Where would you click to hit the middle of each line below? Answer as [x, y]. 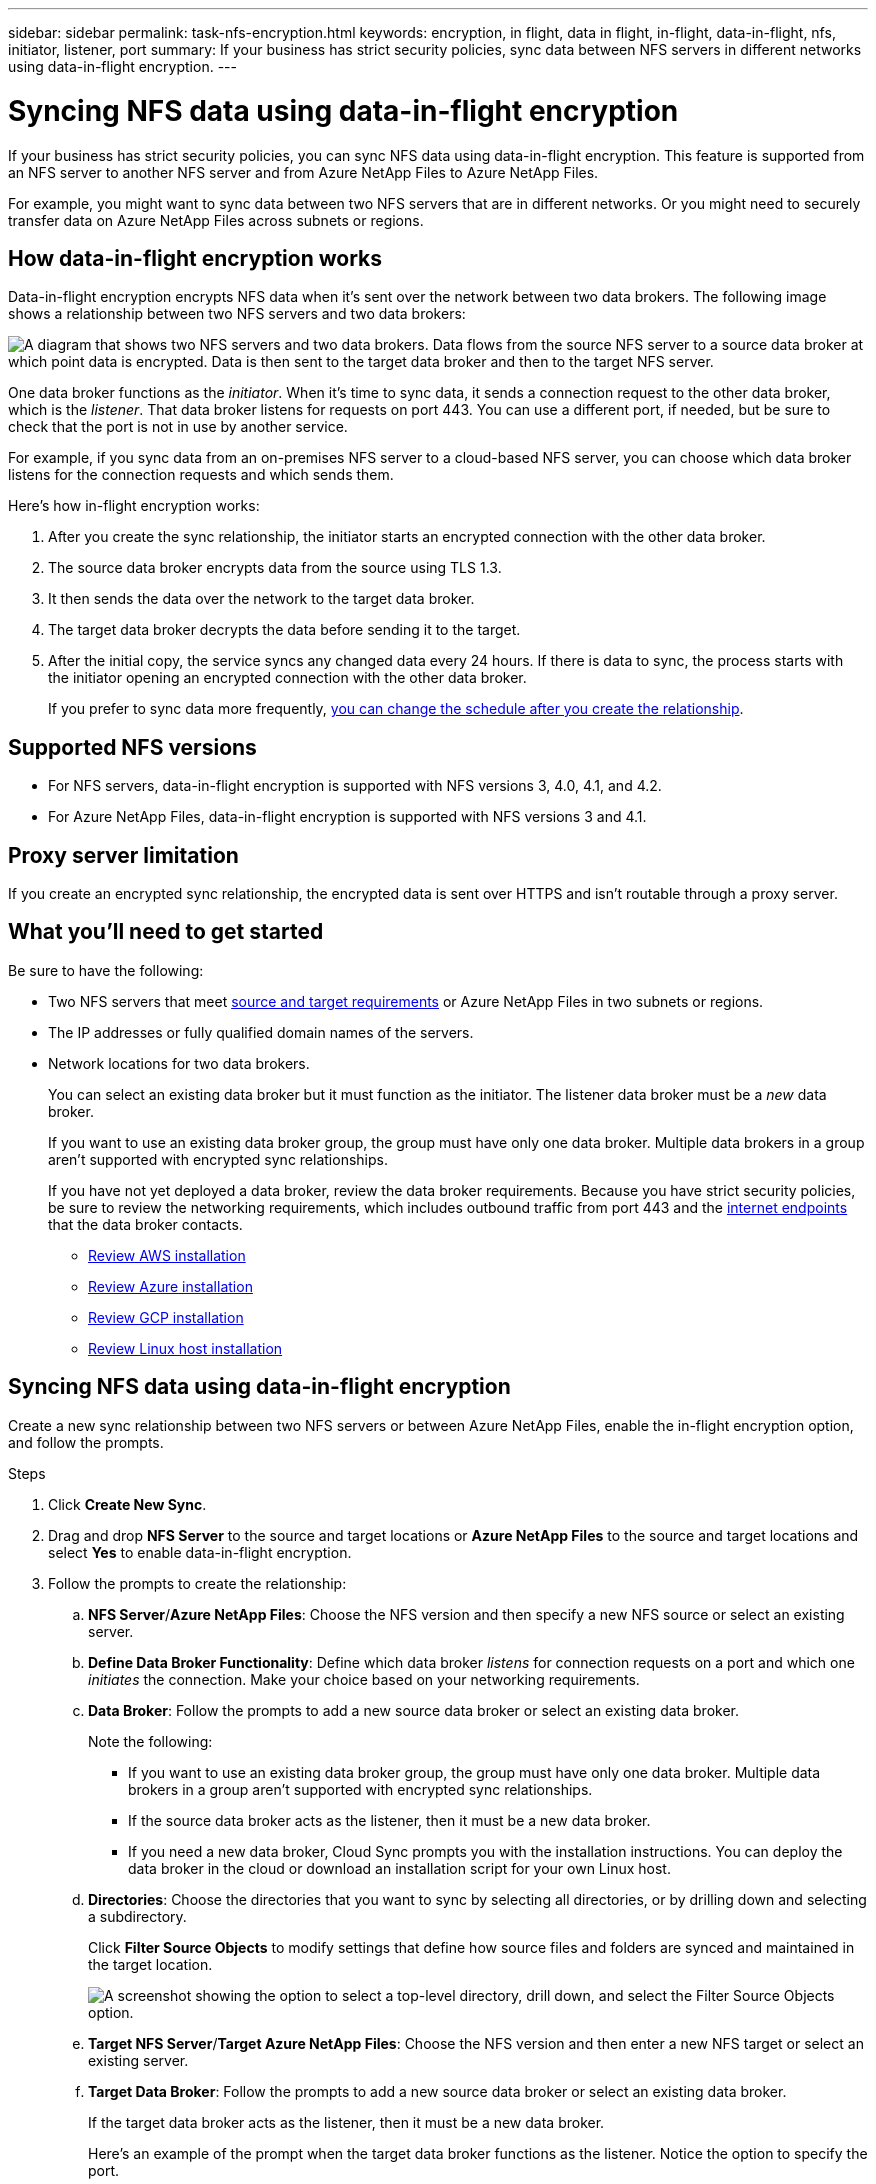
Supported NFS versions [132, 747]
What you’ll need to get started [166, 932]
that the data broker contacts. [145, 1224]
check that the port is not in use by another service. [178, 427]
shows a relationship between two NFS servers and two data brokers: [237, 314]
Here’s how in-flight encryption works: [134, 506]
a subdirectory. [137, 1916]
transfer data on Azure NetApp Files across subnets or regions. [216, 220]
